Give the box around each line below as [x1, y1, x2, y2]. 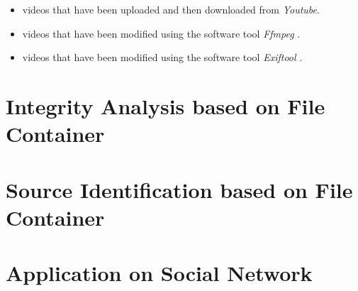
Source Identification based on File [6, 175, 353, 204]
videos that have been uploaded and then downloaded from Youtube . [22, 2, 320, 16]
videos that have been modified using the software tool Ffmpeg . [22, 26, 301, 40]
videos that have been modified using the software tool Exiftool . [22, 50, 303, 65]
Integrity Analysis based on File [6, 91, 325, 120]
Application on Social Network [6, 258, 313, 287]
